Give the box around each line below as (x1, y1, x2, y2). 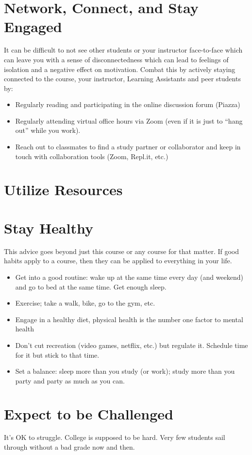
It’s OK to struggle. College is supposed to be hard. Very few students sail (4, 432, 225, 442)
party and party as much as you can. (15, 375, 125, 385)
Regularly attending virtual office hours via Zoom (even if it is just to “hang (15, 115, 243, 126)
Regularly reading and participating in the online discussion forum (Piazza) (15, 99, 240, 109)
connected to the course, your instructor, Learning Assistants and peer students (4, 73, 241, 84)
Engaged (4, 17, 62, 36)
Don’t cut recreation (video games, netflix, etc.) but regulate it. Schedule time (15, 340, 248, 350)
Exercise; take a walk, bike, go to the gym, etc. (15, 298, 155, 308)
